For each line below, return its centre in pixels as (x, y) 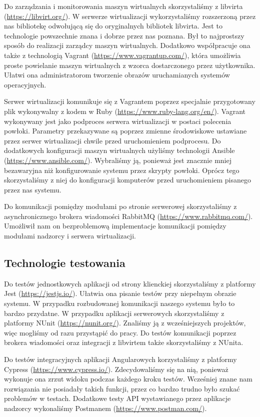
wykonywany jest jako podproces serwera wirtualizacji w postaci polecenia (118, 121)
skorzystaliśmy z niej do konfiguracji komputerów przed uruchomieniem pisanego (128, 180)
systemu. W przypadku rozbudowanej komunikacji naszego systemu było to (119, 303)
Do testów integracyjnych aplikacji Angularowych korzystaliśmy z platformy (120, 359)
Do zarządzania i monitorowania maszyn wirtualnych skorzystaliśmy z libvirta (123, 6)
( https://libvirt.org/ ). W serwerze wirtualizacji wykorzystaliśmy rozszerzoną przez (130, 16)
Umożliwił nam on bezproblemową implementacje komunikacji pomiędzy (115, 226)
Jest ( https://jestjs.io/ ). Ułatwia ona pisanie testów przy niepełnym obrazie (120, 293)
